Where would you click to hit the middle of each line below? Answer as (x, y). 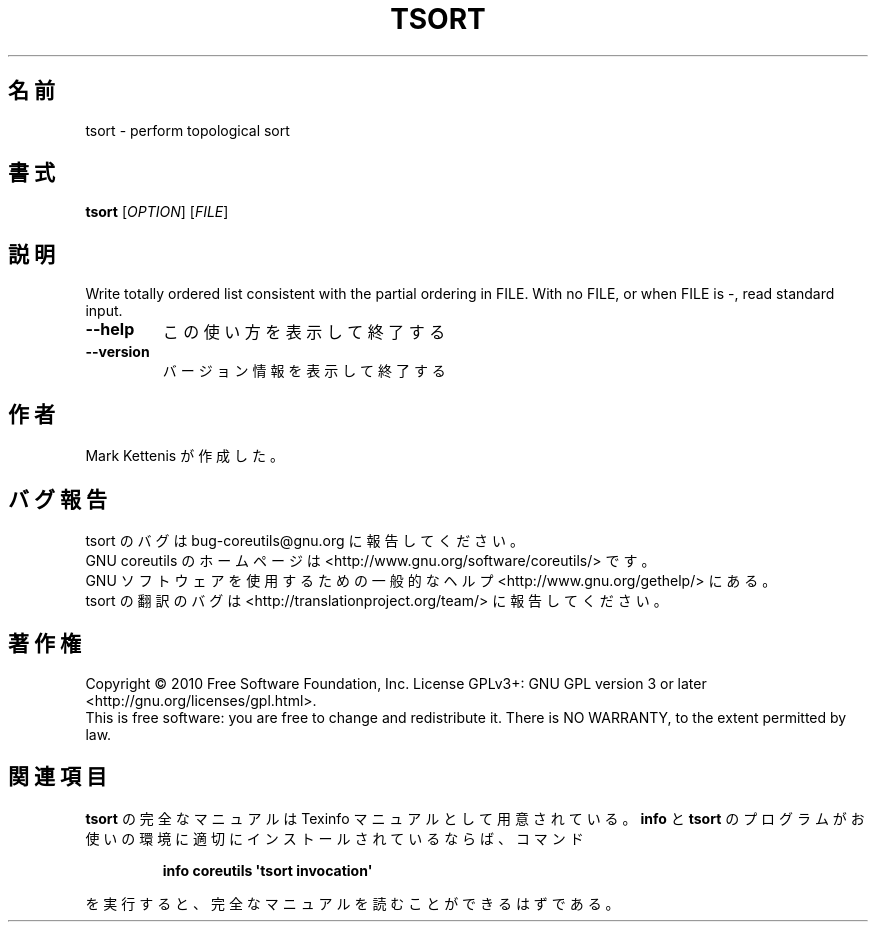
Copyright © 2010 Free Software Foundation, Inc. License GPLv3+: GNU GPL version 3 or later (396, 683)
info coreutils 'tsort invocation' (267, 870)
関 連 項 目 (57, 777)
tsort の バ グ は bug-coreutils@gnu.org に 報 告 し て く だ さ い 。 (304, 540)
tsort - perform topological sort (187, 130)
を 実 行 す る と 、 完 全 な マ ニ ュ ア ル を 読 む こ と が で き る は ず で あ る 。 (352, 903)
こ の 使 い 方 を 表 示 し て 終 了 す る (304, 332)
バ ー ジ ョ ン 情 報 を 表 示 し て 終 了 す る (304, 371)
